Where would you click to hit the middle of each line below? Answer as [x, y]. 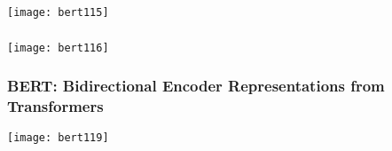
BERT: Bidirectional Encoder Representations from [196, 86]
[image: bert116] [58, 48]
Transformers [55, 106]
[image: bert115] [58, 12]
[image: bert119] [58, 138]
